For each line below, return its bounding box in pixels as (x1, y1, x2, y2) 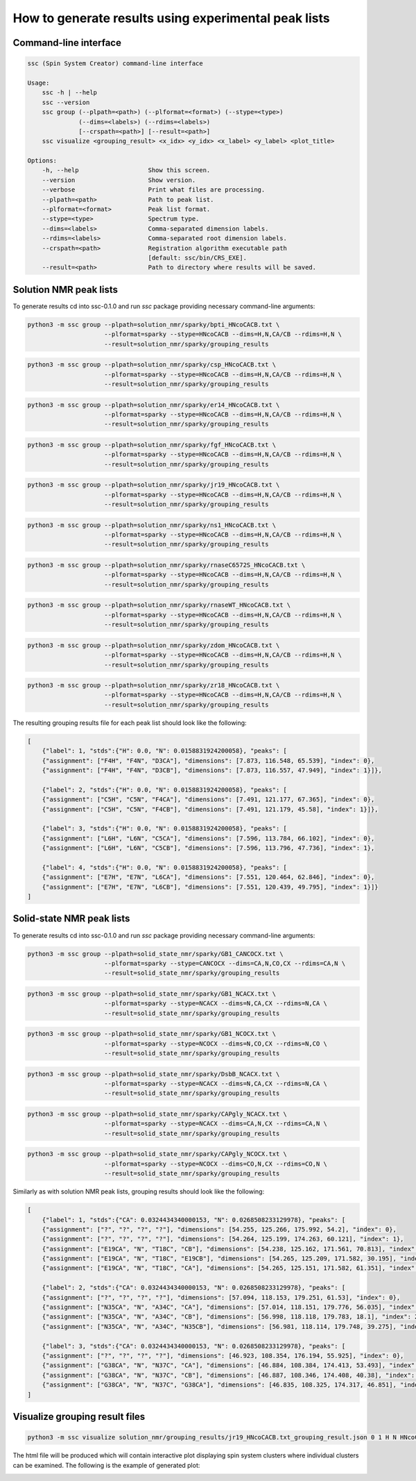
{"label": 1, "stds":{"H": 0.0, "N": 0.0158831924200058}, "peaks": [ (42, 747, 288, 755)
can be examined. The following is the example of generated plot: (12, 1461, 200, 1469)
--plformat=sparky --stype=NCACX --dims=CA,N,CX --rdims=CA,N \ (104, 1120, 327, 1128)
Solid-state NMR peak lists (12, 913, 130, 925)
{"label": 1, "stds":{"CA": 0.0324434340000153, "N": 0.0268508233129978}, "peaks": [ (42, 1216, 346, 1223)
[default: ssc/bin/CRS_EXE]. (148, 253, 248, 262)
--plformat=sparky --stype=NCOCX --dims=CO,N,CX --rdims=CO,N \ (104, 1160, 327, 1168)
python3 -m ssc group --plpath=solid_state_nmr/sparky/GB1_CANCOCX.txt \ (27, 950, 284, 957)
